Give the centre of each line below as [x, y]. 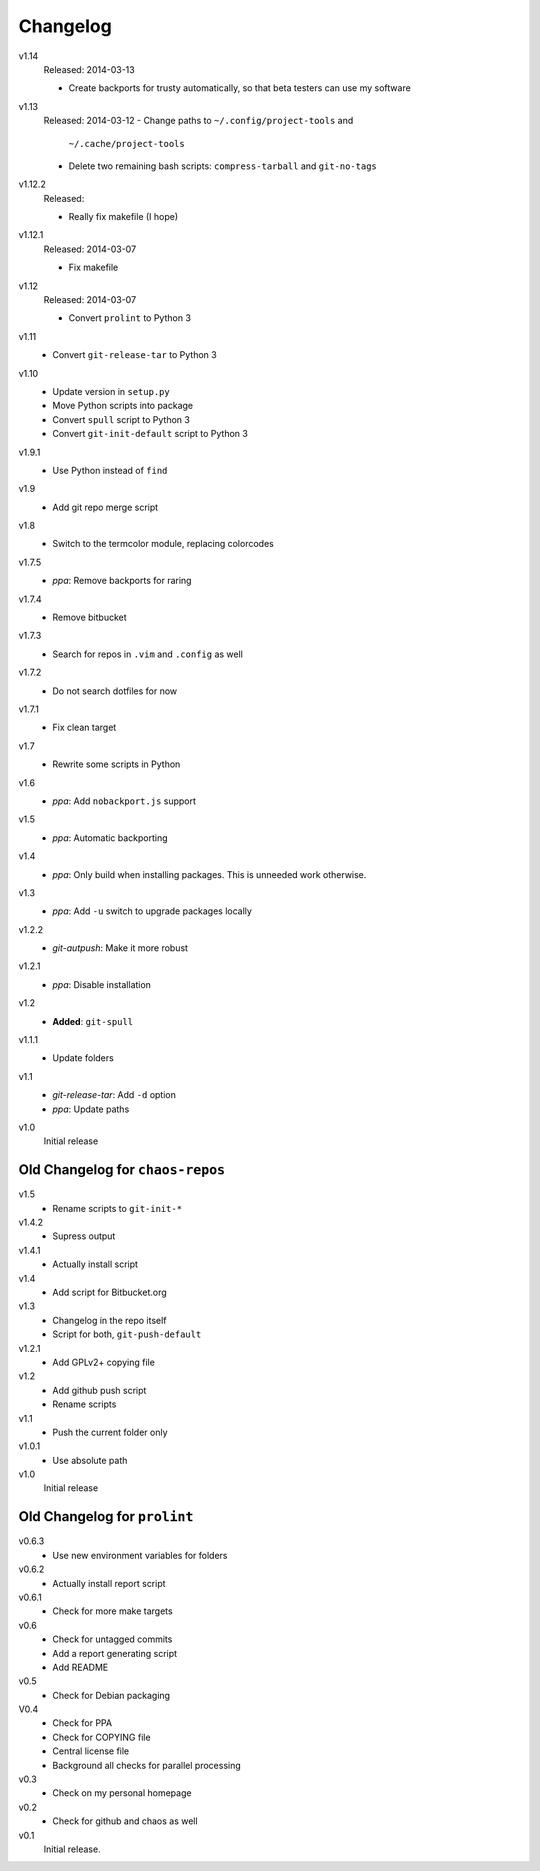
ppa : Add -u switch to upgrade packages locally [152, 911]
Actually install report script [109, 1583]
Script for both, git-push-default [127, 1334]
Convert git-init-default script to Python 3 [150, 434]
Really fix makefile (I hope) [123, 217]
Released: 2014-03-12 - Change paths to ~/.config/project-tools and [198, 121]
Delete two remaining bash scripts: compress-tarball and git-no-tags [222, 166]
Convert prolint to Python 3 [130, 318]
